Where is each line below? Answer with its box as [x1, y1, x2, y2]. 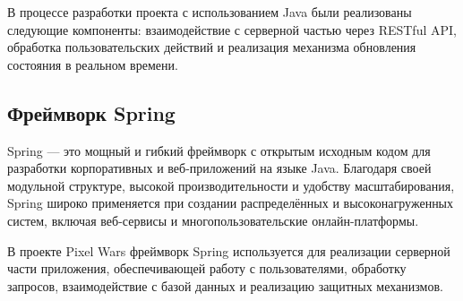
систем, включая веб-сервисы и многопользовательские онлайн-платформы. [7, 211, 419, 229]
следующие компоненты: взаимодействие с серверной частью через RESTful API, [7, 20, 457, 39]
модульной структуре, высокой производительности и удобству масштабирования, [7, 176, 455, 194]
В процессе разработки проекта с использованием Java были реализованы [7, 3, 412, 21]
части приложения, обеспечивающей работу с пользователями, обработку [7, 259, 407, 278]
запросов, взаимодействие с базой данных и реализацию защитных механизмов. [7, 276, 443, 295]
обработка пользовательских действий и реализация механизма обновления [7, 38, 416, 56]
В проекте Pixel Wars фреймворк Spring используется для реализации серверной [7, 241, 450, 260]
